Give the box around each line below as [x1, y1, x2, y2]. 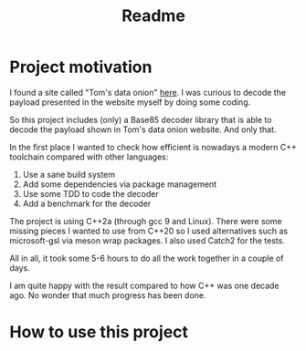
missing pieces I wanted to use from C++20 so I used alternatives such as [9, 225, 289, 236]
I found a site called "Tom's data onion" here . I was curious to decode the [9, 87, 286, 98]
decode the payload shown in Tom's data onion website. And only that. [9, 124, 277, 135]
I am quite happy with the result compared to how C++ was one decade [9, 280, 280, 291]
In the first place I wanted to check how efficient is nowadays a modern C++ [9, 141, 297, 152]
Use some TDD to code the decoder [22, 188, 159, 199]
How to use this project [9, 322, 189, 343]
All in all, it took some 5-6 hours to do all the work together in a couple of [9, 253, 284, 263]
